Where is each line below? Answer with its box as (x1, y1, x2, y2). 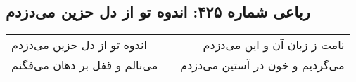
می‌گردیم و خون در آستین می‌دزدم (180, 57, 345, 74)
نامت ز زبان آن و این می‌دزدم (203, 36, 345, 53)
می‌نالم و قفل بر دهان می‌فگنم (11, 57, 158, 74)
